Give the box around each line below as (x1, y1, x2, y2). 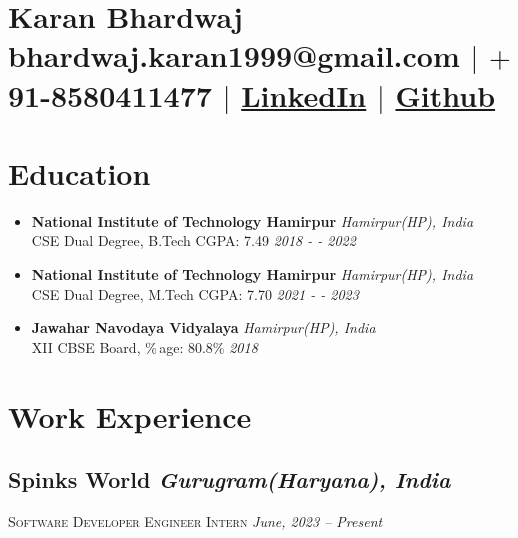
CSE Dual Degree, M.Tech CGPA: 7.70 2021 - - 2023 (31, 283, 359, 304)
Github (395, 74, 496, 115)
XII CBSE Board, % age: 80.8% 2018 (31, 336, 258, 357)
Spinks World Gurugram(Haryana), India (8, 464, 451, 495)
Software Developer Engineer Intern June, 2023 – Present (8, 511, 383, 532)
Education (8, 152, 151, 193)
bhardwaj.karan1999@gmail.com (8, 35, 460, 76)
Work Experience (8, 395, 252, 436)
